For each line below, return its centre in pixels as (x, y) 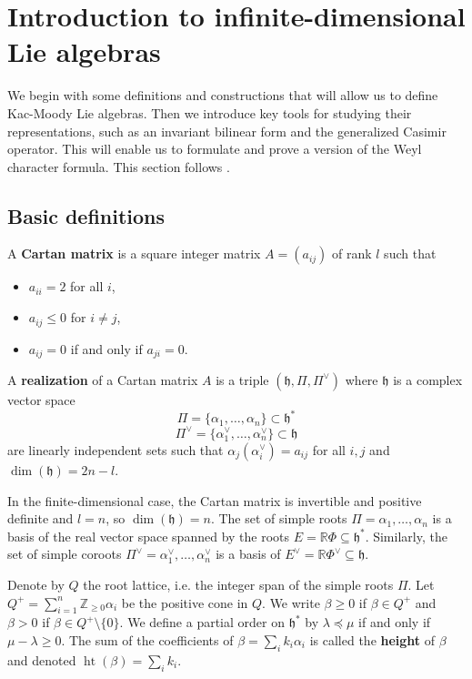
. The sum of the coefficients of (147, 639)
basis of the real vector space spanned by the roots (149, 536)
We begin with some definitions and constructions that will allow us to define (223, 95)
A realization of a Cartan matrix (103, 379)
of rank (351, 253)
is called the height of (372, 639)
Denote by (36, 584)
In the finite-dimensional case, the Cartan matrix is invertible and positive (215, 500)
